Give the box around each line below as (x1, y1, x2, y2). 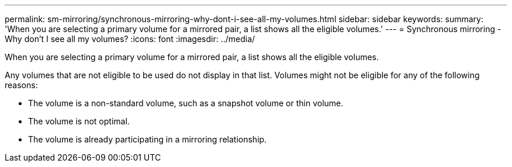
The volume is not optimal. (28, 116, 130, 126)
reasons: (5, 80, 38, 90)
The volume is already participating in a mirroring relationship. (28, 134, 267, 144)
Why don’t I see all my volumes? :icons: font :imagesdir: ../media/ (5, 34, 255, 44)
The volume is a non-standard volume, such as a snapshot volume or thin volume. (28, 98, 344, 108)
